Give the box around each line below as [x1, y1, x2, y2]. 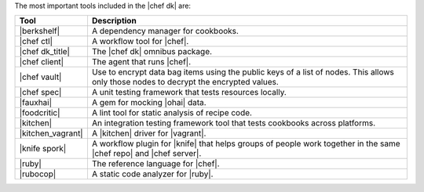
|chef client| [19, 56, 64, 67]
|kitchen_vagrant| [19, 128, 83, 139]
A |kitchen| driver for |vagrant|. [91, 128, 207, 139]
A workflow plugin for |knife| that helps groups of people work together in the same [91, 138, 400, 149]
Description [91, 16, 137, 27]
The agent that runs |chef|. [91, 56, 192, 67]
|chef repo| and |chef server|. [91, 148, 202, 159]
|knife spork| [19, 143, 67, 154]
